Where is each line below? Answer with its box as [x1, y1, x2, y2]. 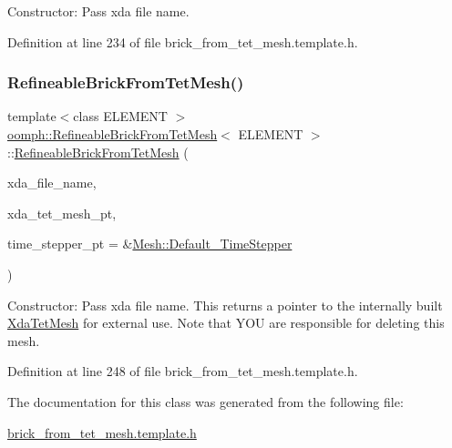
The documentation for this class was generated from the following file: [7, 392, 404, 411]
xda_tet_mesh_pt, [7, 203, 117, 222]
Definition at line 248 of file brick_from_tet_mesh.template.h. [7, 361, 358, 381]
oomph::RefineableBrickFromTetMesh [7, 125, 218, 143]
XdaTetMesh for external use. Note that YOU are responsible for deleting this [7, 313, 445, 332]
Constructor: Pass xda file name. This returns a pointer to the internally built [7, 295, 443, 314]
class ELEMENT [73, 107, 168, 126]
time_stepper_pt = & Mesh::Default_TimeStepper [7, 234, 293, 253]
